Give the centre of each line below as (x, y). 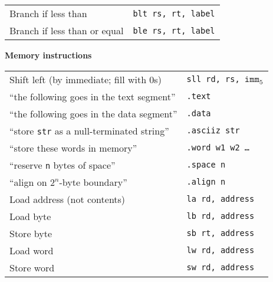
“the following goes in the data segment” (93, 113)
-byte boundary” (93, 182)
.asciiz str (213, 131)
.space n (206, 165)
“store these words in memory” (73, 147)
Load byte (30, 216)
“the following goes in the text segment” (93, 96)
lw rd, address (221, 250)
